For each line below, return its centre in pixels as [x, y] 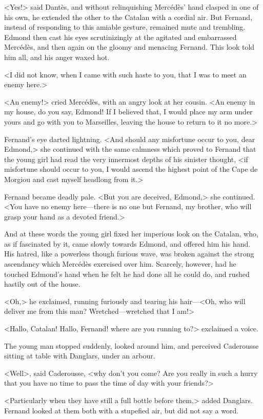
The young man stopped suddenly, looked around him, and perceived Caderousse [131, 345]
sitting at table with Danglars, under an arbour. [80, 356]
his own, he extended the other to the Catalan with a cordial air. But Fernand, [128, 17]
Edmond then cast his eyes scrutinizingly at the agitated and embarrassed [120, 37]
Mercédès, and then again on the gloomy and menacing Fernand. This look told [129, 47]
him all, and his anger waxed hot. [57, 57]
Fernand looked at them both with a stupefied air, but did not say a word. [122, 410]
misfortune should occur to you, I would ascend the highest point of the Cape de [131, 169]
